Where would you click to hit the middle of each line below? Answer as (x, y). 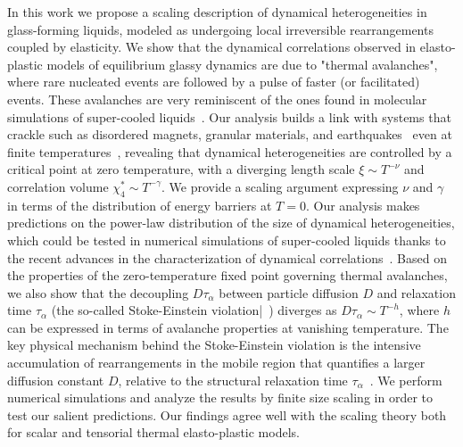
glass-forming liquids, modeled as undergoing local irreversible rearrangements (220, 29)
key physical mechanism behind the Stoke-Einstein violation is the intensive (214, 345)
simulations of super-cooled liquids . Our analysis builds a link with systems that (229, 116)
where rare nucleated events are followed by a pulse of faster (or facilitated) (214, 82)
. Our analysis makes (363, 205)
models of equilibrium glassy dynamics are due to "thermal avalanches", (242, 64)
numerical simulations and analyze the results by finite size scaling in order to (220, 397)
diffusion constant (56, 380)
